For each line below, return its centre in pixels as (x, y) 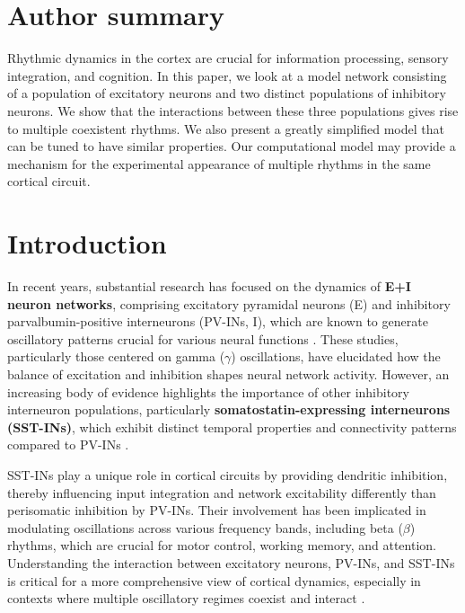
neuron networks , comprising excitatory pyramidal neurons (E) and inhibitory (229, 303)
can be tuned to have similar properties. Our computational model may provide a (232, 146)
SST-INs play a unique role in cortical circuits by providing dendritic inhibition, (228, 474)
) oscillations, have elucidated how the (336, 356)
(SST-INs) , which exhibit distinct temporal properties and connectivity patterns (232, 426)
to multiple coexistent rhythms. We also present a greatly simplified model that (226, 128)
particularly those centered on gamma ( (116, 356)
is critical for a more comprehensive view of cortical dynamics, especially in (214, 580)
